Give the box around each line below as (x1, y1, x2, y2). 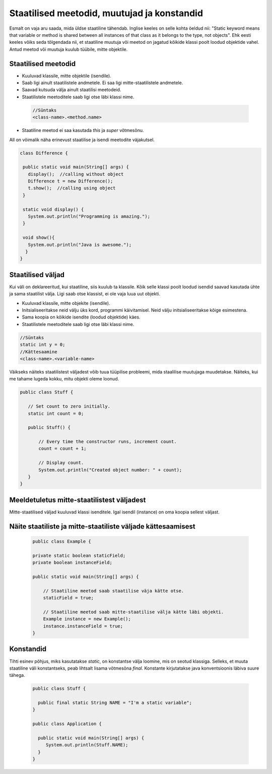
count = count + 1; (38, 446, 87, 451)
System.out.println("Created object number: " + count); (38, 467, 182, 473)
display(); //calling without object (28, 171, 124, 177)
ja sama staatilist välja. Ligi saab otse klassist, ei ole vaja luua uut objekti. (9, 291, 161, 297)
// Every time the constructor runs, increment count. (38, 439, 177, 444)
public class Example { (32, 538, 92, 544)
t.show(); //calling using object (28, 185, 116, 191)
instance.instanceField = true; (43, 623, 123, 629)
